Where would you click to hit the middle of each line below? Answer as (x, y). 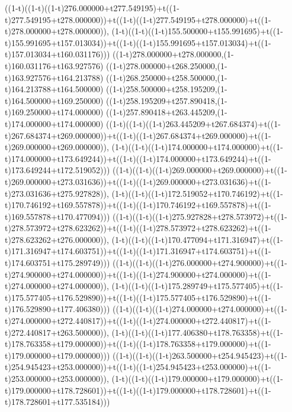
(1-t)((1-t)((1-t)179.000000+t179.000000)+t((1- (197, 378)
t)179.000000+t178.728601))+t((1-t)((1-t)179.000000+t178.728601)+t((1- (138, 390)
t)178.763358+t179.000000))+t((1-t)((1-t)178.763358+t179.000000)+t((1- (138, 344)
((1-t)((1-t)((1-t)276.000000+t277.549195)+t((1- (92, 8)
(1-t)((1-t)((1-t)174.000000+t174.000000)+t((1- (197, 147)
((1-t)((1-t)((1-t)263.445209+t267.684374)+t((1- (193, 123)
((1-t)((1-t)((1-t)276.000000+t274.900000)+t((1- (200, 263)
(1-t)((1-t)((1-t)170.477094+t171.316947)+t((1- (197, 239)
